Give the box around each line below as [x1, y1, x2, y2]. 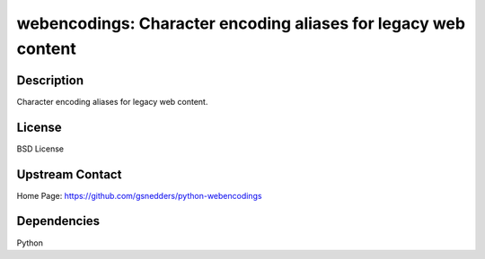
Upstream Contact [16, 167, 122, 182]
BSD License [16, 143, 65, 154]
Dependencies [16, 213, 101, 229]
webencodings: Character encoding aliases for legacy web [16, 13, 466, 33]
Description [16, 73, 84, 88]
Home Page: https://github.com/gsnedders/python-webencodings [16, 190, 262, 201]
